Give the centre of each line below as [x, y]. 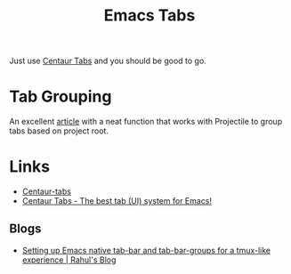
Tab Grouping [61, 97]
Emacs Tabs [150, 16]
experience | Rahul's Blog [69, 260]
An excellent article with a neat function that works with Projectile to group [146, 122]
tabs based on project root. [59, 131]
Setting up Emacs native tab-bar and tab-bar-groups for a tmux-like [146, 250]
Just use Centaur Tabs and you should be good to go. [108, 61]
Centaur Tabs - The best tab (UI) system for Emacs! [117, 201]
